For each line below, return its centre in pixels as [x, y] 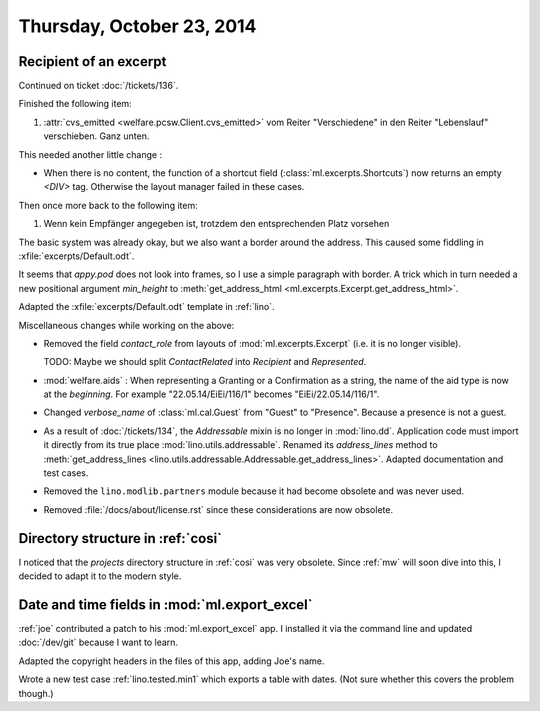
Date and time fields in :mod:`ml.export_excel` [165, 604]
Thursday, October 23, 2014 [137, 26]
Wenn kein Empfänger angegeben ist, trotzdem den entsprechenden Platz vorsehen [216, 224]
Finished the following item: [75, 104]
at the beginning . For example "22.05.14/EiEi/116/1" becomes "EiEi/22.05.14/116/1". [211, 394]
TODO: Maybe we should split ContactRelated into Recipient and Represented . [205, 362]
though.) [36, 693]
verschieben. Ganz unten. [96, 136]
